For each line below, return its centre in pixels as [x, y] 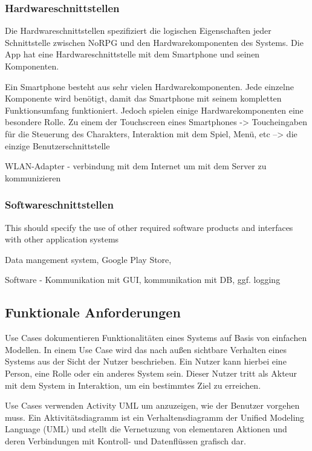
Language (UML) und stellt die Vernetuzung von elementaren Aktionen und [146, 429]
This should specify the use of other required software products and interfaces [149, 227]
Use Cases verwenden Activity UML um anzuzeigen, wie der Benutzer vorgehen [152, 405]
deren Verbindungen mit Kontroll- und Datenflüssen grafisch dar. [125, 440]
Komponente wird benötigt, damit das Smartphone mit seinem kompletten [143, 98]
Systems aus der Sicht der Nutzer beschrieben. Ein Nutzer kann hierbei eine [146, 361]
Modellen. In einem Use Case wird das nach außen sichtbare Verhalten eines [146, 349]
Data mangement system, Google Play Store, [88, 259]
